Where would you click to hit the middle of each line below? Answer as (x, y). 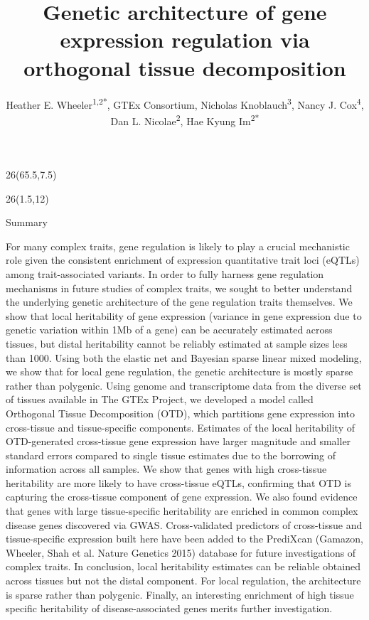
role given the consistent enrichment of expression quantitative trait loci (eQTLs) (183, 260)
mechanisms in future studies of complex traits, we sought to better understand (179, 288)
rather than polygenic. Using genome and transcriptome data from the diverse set (184, 385)
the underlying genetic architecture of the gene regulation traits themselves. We (179, 302)
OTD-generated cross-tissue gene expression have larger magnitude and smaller (178, 441)
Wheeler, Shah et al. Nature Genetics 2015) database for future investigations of (181, 552)
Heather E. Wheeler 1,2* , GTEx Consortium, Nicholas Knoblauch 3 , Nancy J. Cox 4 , (185, 103)
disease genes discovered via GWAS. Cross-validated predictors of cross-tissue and (184, 524)
